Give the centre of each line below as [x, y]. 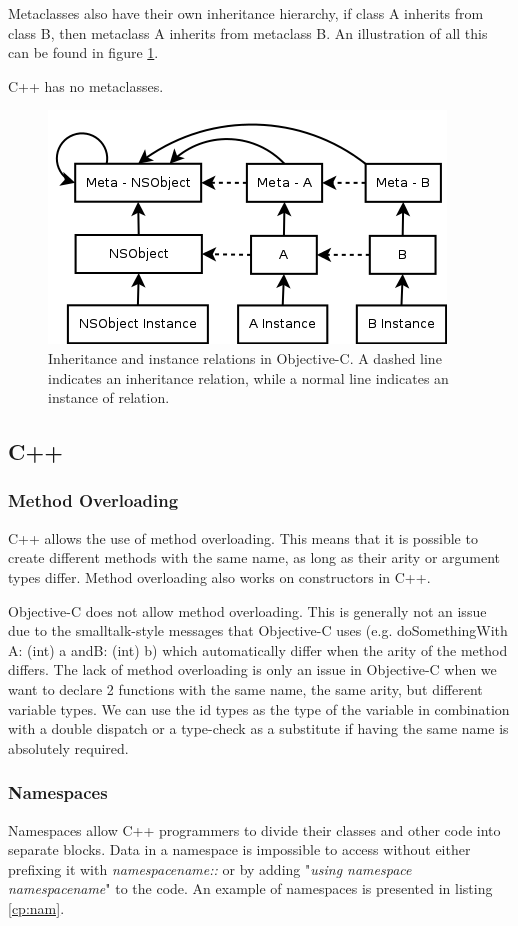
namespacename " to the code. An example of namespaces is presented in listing [250, 888]
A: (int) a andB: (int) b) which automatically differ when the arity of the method [258, 649]
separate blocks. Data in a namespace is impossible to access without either [239, 849]
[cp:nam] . [36, 907]
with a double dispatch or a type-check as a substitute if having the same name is [258, 728]
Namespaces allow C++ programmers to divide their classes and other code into [254, 829]
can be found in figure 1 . [83, 52]
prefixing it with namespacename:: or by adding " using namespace [210, 868]
